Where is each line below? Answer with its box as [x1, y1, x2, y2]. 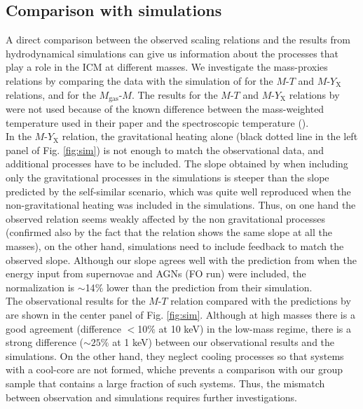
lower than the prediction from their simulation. [106, 279, 313, 294]
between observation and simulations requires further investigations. [6, 389, 298, 404]
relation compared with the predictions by [170, 293, 351, 308]
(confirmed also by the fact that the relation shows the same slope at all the [6, 225, 332, 240]
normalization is [6, 279, 75, 294]
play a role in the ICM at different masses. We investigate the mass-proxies [6, 60, 328, 74]
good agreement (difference [6, 321, 121, 335]
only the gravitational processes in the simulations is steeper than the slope [6, 170, 329, 184]
